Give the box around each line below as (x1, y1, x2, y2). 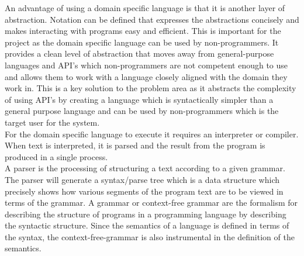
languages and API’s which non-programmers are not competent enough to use (5, 58, 288, 71)
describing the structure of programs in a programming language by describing (5, 207, 286, 220)
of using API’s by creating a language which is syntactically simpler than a (5, 93, 274, 105)
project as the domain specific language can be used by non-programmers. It (5, 36, 279, 48)
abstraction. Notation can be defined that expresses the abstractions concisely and (5, 13, 299, 25)
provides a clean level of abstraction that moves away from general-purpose (5, 47, 274, 60)
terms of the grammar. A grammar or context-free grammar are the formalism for (5, 196, 298, 209)
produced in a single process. (5, 150, 108, 162)
